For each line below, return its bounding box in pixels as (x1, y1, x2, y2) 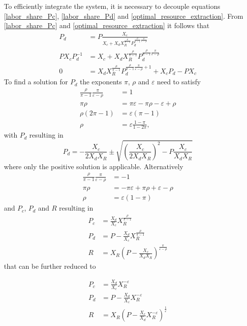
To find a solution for (4, 76, 68, 87)
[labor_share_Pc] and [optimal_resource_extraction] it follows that (4, 20, 210, 31)
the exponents (80, 76, 122, 87)
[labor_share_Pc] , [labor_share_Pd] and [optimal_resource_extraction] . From (4, 10, 244, 21)
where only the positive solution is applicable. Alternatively (4, 161, 184, 171)
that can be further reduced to (4, 261, 96, 271)
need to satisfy (157, 76, 201, 87)
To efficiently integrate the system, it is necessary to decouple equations (4, 1, 220, 11)
